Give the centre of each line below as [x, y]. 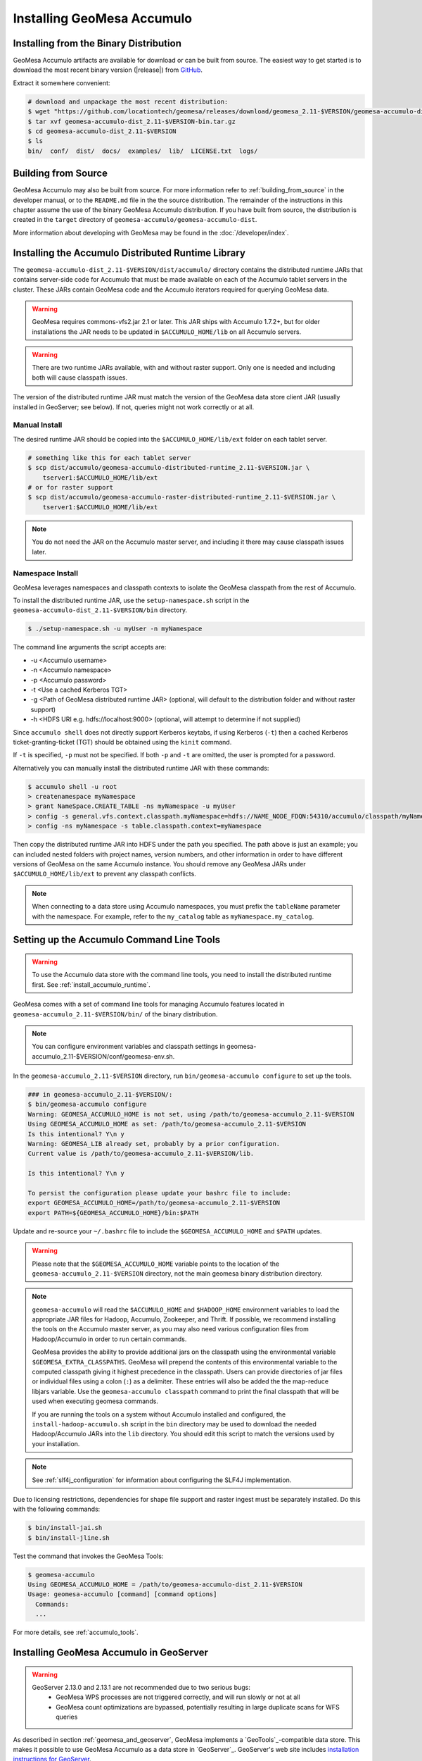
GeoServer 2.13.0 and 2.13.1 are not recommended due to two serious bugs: [141, 1688]
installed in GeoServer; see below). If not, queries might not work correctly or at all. [134, 407]
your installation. [56, 1443]
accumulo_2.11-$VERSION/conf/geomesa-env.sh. [103, 1056]
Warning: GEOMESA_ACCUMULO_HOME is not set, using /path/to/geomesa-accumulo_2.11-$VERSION [191, 1114]
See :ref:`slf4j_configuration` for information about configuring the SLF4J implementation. [162, 1480]
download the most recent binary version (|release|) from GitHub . [108, 70]
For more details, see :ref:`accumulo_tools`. [76, 1632]
